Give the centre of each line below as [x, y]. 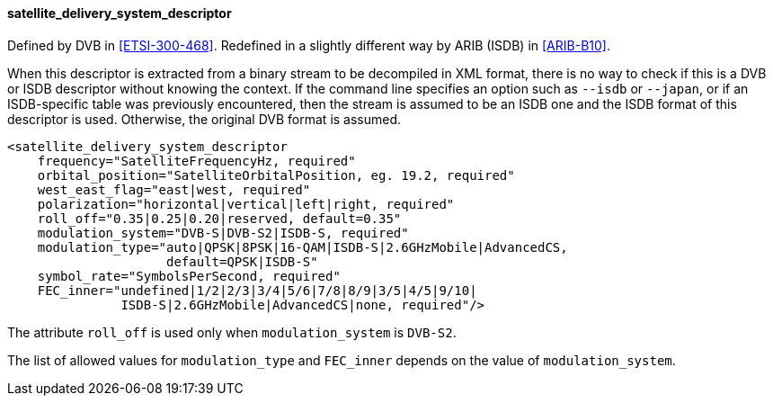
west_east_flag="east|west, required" [174, 189]
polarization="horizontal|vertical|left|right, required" [246, 204]
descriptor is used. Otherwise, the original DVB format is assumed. [204, 119]
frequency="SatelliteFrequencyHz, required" [196, 161]
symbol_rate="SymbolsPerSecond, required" [189, 276]
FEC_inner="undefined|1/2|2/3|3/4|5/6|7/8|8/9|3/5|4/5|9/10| [257, 290]
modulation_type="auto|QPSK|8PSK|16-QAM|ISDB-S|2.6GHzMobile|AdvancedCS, [302, 247]
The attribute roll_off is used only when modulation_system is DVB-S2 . [232, 332]
